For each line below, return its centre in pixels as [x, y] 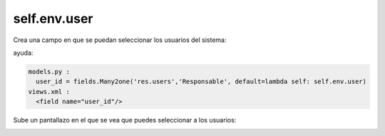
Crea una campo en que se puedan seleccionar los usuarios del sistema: [120, 40]
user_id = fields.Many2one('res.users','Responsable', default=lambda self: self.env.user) [201, 82]
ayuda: [23, 53]
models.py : [49, 72]
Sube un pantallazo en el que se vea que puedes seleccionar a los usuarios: [125, 120]
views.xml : [49, 91]
